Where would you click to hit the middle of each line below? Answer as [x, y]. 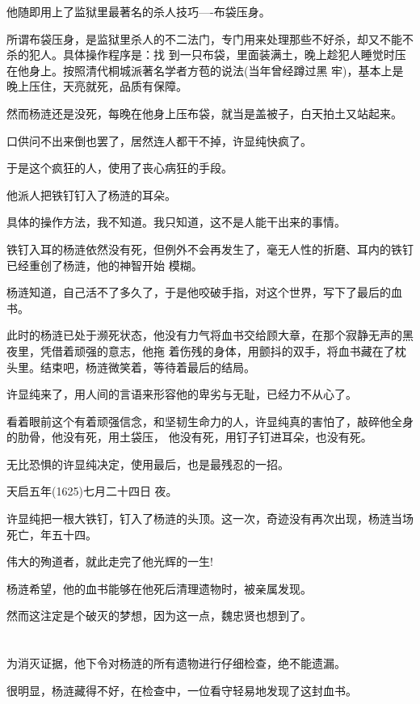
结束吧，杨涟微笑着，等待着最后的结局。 [147, 367]
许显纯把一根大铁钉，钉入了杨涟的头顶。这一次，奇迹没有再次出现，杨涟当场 [210, 519]
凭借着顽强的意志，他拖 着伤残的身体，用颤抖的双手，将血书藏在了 [217, 350]
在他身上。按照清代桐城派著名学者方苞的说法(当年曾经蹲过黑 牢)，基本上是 [205, 70]
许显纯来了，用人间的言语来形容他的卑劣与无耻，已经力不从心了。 [182, 394]
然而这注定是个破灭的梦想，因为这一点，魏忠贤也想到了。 [159, 615]
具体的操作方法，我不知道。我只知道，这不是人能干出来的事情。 [176, 222]
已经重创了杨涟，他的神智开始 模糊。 [105, 265]
